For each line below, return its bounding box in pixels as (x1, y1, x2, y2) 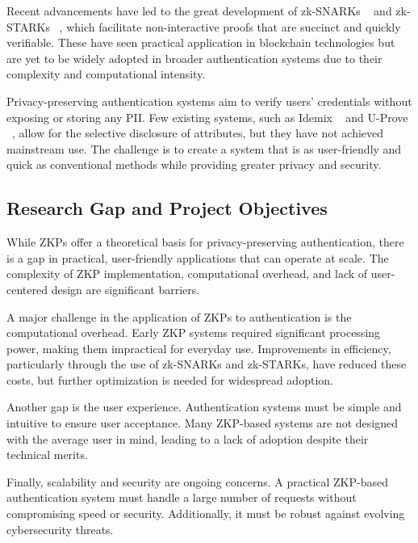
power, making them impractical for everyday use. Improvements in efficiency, (6, 339, 391, 356)
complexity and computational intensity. (6, 65, 206, 82)
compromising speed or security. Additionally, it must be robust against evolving (6, 505, 405, 522)
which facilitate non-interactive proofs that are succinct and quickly (66, 18, 401, 35)
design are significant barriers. (51, 280, 200, 297)
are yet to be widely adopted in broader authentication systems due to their (6, 49, 382, 66)
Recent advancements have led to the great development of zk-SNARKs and (6, 2, 392, 19)
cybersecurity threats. (6, 520, 114, 537)
